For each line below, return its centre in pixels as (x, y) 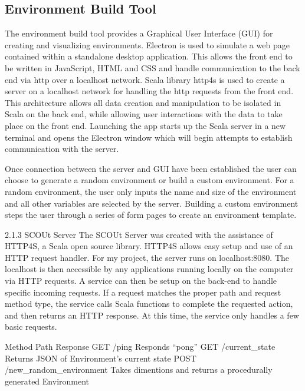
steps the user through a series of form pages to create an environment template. (151, 215)
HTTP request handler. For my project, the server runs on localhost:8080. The (147, 257)
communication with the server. (62, 149)
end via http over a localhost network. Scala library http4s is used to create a (145, 79)
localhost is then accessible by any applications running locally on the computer (149, 269)
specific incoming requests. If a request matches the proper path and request (143, 292)
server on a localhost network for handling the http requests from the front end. (149, 91)
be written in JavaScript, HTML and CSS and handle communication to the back (152, 67)
